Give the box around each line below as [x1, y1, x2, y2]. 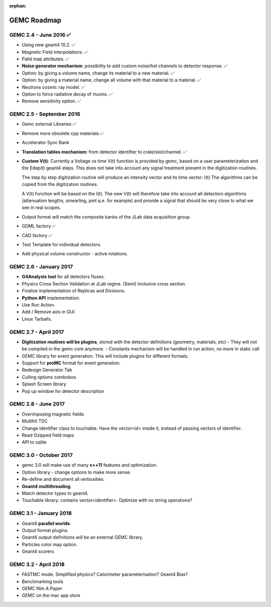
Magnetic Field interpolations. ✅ [22, 49, 88, 55]
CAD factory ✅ [22, 232, 53, 238]
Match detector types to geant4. [22, 490, 89, 496]
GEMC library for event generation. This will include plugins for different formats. [22, 353, 189, 359]
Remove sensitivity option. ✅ [22, 98, 81, 104]
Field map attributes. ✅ [22, 56, 70, 62]
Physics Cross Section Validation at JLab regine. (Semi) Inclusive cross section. [22, 280, 187, 286]
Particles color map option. [22, 541, 78, 547]
